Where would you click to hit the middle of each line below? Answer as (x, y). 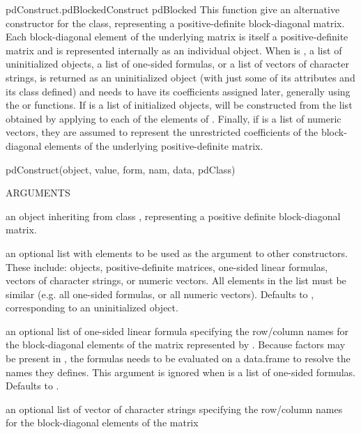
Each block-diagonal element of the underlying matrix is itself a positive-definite (177, 37)
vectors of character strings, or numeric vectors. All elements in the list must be (176, 280)
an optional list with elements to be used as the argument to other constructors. (177, 253)
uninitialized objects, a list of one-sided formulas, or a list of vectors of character (177, 64)
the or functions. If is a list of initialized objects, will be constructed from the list (179, 105)
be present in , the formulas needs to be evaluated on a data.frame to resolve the (178, 358)
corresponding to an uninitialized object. (92, 308)
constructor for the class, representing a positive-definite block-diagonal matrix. (175, 23)
